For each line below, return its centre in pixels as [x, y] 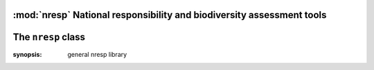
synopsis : [27, 54]
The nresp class [49, 37]
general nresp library [97, 54]
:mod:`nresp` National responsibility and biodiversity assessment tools [170, 15]
